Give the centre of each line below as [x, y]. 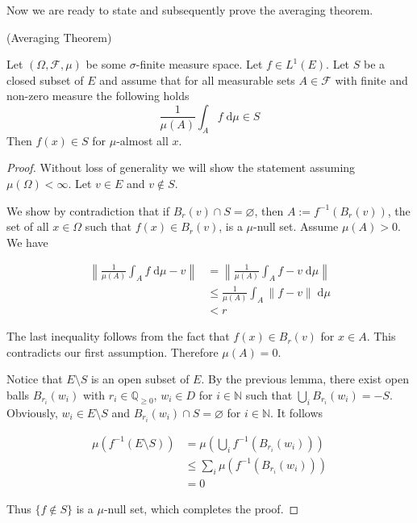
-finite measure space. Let [199, 64]
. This [381, 336]
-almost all [142, 140]
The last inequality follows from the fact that [118, 336]
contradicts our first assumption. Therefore [113, 351]
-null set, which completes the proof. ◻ [201, 509]
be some [106, 64]
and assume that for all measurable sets [197, 79]
